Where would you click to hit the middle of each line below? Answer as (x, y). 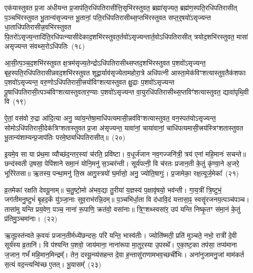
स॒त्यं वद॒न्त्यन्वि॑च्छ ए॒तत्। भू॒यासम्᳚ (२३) (53, 264)
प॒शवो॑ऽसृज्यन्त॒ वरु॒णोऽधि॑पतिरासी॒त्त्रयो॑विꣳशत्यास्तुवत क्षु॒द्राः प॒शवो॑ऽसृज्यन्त (90, 82)
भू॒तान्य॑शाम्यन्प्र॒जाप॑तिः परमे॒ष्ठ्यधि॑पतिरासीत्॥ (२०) (65, 137)
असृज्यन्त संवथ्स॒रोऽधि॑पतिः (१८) (45, 46)
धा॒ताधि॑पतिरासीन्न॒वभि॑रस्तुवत (38, 27)
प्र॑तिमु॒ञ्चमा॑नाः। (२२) (31, 219)
